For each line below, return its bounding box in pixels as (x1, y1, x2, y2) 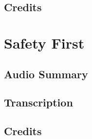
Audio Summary (4, 66, 88, 81)
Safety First (4, 33, 85, 52)
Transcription (4, 95, 73, 110)
